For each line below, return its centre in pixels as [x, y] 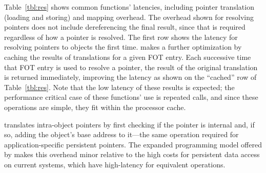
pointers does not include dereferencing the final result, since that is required [125, 27]
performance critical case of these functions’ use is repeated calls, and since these [131, 97]
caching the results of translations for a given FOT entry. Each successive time [128, 57]
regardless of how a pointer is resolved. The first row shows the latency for [121, 37]
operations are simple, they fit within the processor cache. [95, 107]
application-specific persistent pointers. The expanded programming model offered [133, 144]
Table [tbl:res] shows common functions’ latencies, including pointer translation [129, 7]
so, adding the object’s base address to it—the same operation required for [121, 134]
